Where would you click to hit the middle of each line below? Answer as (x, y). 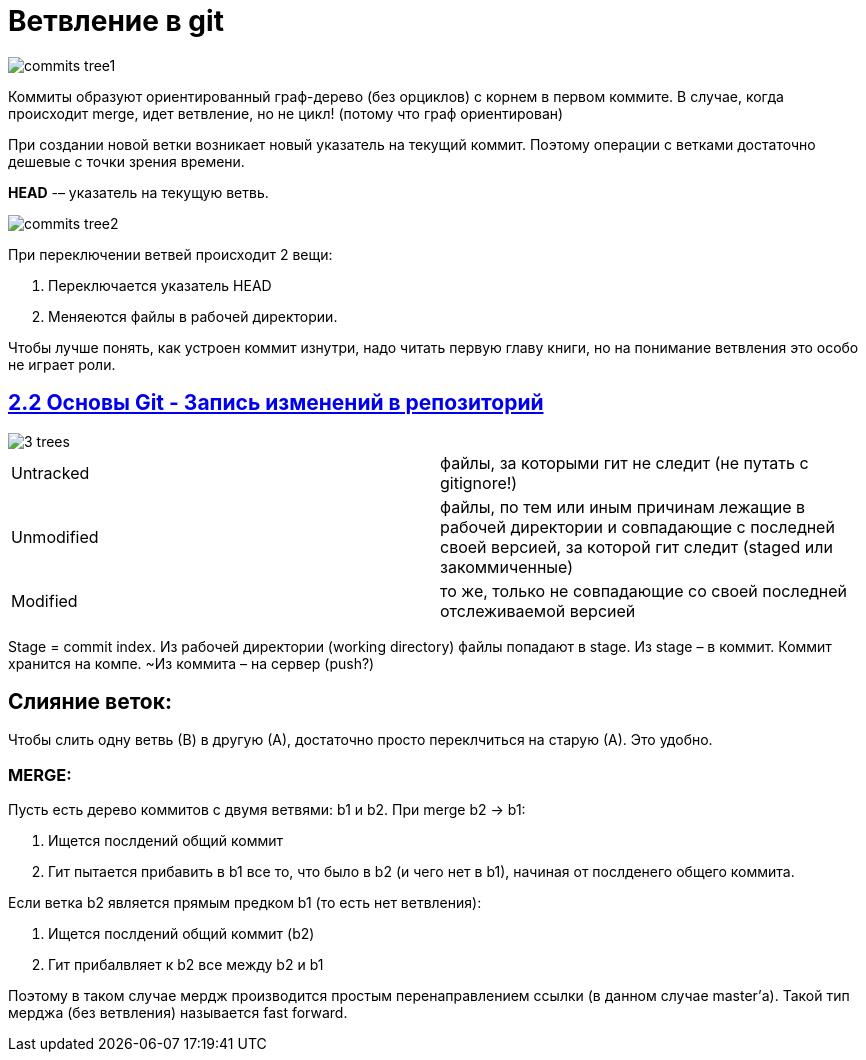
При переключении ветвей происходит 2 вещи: (170, 254)
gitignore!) (479, 482)
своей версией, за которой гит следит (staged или (636, 546)
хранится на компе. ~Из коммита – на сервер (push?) (191, 663)
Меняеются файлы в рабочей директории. (193, 316)
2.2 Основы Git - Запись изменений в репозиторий (276, 403)
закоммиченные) (507, 566)
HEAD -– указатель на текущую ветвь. (138, 192)
